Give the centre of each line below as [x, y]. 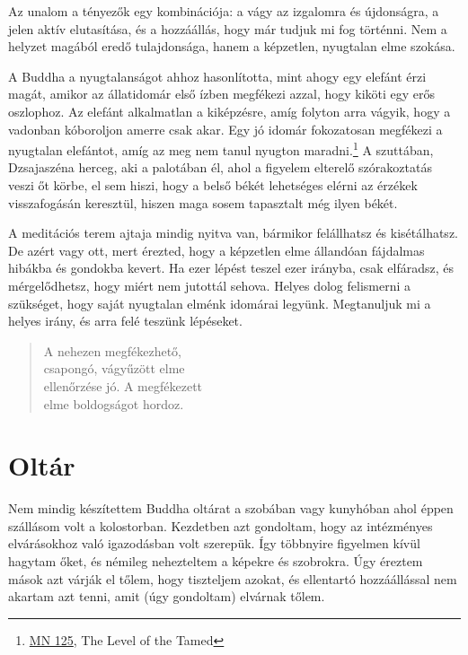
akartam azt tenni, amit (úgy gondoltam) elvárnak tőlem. [167, 596]
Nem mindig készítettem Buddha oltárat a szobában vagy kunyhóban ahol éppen [231, 508]
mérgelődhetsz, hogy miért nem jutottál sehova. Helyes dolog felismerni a [209, 285]
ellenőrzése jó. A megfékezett [123, 385]
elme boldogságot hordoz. [114, 403]
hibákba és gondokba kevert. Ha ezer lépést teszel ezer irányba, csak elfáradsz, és [231, 268]
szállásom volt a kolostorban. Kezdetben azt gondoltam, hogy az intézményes [221, 525]
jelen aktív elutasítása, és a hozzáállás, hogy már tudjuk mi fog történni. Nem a [228, 28]
